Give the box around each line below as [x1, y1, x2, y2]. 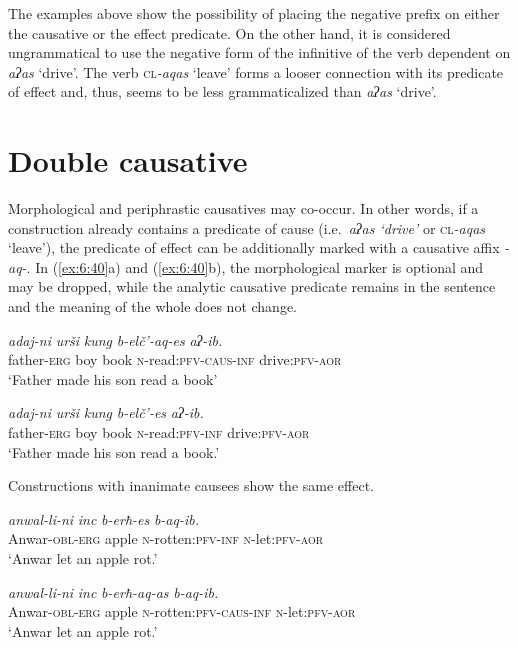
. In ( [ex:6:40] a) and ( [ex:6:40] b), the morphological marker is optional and [26, 256, 484, 277]
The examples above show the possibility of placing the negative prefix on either [8, 3, 500, 23]
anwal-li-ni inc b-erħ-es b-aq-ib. [8, 508, 200, 529]
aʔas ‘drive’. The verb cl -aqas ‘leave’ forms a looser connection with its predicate [8, 61, 504, 82]
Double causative [8, 140, 248, 181]
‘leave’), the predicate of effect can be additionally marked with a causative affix [8, 237, 500, 258]
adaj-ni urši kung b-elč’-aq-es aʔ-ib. [8, 329, 223, 350]
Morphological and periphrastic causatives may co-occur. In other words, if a [8, 198, 479, 219]
